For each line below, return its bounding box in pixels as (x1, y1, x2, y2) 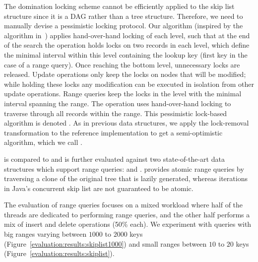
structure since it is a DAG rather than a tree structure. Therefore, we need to (4, 10, 243, 21)
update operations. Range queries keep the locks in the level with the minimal (4, 88, 242, 99)
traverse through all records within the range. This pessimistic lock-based (4, 108, 227, 118)
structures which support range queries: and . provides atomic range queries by (4, 163, 244, 174)
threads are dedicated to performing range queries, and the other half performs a (4, 209, 250, 219)
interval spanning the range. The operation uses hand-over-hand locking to (4, 98, 231, 108)
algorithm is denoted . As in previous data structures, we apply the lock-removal (4, 118, 249, 128)
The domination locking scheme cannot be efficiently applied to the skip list (4, 1, 235, 11)
